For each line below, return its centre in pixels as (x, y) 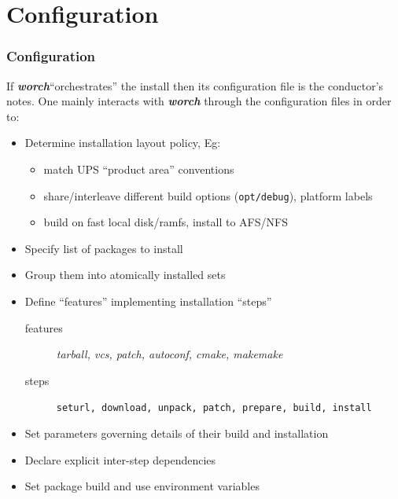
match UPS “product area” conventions (139, 169)
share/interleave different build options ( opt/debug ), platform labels (208, 195)
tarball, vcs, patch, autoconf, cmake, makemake (170, 354)
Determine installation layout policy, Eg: (123, 143)
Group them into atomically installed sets (125, 275)
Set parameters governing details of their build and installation (177, 433)
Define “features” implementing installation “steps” (148, 301)
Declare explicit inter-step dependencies (120, 459)
